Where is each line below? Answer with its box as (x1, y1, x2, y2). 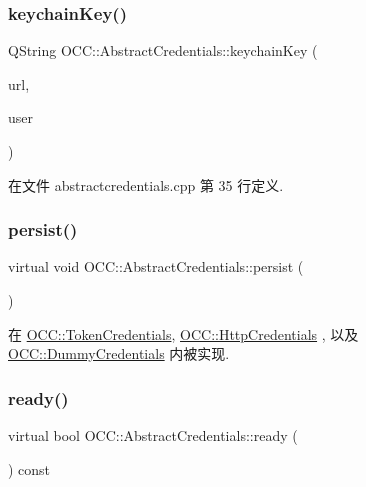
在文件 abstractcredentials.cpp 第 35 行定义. (8, 174, 284, 195)
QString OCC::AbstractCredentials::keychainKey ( (8, 40, 318, 61)
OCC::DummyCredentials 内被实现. (8, 343, 230, 364)
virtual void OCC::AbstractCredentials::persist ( (8, 256, 304, 277)
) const (8, 458, 51, 479)
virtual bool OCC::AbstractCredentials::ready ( (8, 425, 298, 445)
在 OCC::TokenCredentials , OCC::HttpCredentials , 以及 (8, 323, 359, 344)
